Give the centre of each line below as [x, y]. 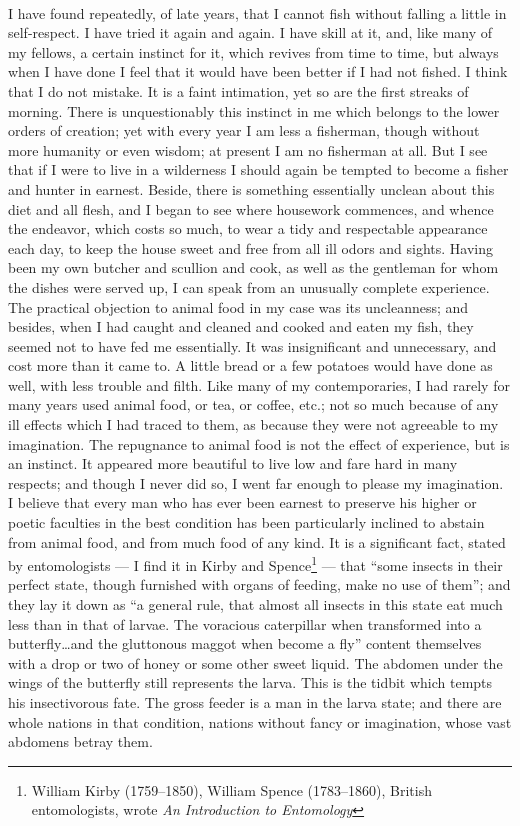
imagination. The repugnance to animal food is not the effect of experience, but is [259, 443]
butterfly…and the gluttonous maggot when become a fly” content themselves [245, 643]
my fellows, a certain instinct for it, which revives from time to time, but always [253, 51]
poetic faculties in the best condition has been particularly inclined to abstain [246, 522]
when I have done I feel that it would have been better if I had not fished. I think [258, 71]
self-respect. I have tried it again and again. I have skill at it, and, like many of [250, 32]
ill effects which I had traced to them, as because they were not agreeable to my [253, 424]
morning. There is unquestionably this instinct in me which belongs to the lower [254, 110]
